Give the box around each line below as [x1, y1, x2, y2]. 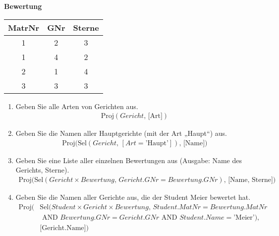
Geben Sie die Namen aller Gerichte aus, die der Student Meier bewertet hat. [15, 192, 251, 202]
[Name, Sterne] [228, 177, 273, 184]
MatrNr [8, 21, 40, 33]
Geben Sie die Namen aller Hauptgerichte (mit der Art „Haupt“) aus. [15, 128, 227, 138]
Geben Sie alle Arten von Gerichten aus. [15, 101, 138, 111]
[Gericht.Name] [40, 224, 86, 232]
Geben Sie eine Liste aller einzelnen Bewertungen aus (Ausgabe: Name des [15, 155, 242, 165]
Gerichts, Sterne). [15, 165, 69, 175]
